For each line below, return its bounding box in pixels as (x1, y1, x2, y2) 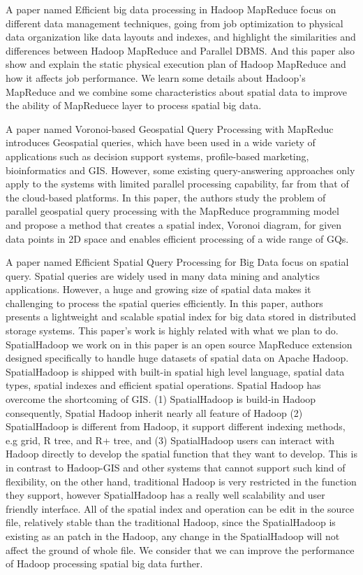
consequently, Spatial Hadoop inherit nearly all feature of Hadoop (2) (6, 405, 303, 420)
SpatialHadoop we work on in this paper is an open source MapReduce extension (6, 336, 353, 351)
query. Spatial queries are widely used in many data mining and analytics (6, 268, 320, 283)
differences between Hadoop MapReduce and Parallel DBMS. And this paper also (6, 43, 355, 57)
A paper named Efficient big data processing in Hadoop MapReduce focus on (6, 2, 336, 16)
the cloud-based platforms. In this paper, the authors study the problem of (6, 190, 326, 204)
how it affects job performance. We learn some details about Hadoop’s (6, 70, 306, 85)
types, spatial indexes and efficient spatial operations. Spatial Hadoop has (6, 378, 321, 392)
